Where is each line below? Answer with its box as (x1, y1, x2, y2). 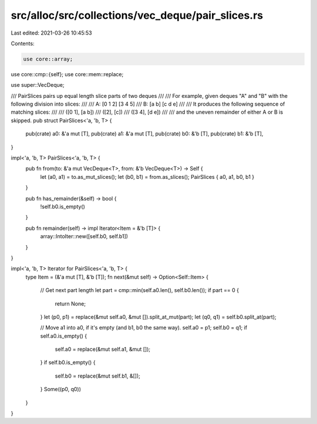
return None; (55, 300, 86, 307)
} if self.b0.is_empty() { (40, 359, 96, 366)
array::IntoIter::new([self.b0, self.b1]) (40, 233, 129, 240)
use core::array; (23, 56, 73, 62)
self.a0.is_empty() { (40, 332, 87, 340)
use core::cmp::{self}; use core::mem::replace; (11, 70, 124, 77)
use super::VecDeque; (11, 82, 65, 89)
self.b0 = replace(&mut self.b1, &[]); (55, 372, 140, 379)
